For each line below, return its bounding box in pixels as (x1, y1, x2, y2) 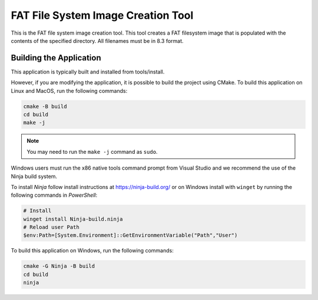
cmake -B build (23, 103, 67, 110)
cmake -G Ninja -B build (23, 263, 95, 269)
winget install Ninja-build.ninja (23, 215, 123, 223)
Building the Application (11, 53, 101, 63)
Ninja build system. (11, 173, 58, 180)
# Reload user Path (23, 224, 79, 231)
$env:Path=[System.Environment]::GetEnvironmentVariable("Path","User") (23, 232, 238, 239)
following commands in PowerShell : (11, 191, 97, 199)
